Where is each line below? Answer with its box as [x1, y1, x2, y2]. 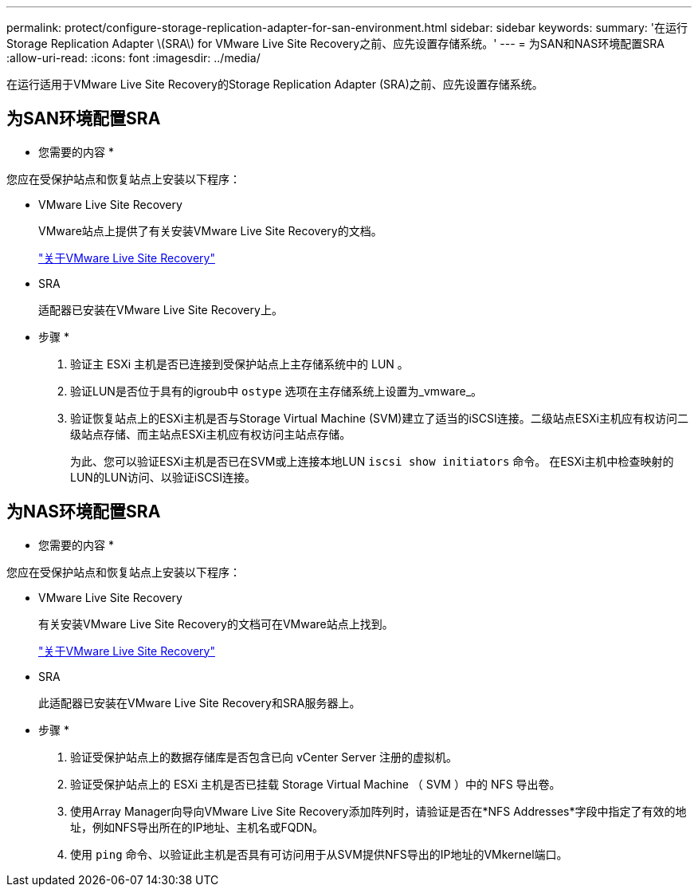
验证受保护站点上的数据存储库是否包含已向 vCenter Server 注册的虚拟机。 [70, 749, 457, 764]
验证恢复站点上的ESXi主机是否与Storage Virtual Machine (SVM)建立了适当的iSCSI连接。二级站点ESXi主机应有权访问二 [70, 411, 689, 425]
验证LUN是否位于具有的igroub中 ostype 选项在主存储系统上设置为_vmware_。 [70, 384, 483, 398]
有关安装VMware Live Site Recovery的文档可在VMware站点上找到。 [38, 616, 394, 631]
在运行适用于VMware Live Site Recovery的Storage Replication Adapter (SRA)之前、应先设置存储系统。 [6, 77, 543, 91]
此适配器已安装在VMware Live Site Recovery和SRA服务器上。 [38, 695, 361, 710]
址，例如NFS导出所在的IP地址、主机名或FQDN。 [70, 820, 324, 834]
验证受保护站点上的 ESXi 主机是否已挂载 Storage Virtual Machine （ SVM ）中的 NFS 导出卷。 [70, 777, 561, 791]
